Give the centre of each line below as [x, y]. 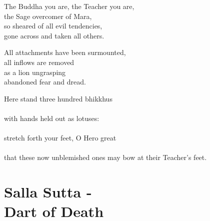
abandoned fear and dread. [45, 82]
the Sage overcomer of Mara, [48, 16]
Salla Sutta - [48, 192]
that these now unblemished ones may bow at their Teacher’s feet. [105, 157]
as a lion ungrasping [35, 72]
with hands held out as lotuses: [52, 118]
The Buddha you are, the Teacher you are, [69, 6]
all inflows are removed [39, 62]
